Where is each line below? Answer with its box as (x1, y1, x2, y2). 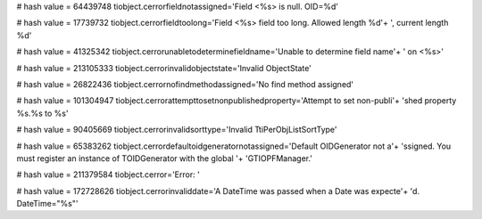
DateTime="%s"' (16, 199, 79, 209)
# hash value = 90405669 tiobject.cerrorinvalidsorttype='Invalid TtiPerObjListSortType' (16, 125, 338, 135)
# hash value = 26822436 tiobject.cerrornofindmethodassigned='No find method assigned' (16, 78, 354, 89)
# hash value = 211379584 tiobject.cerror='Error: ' (16, 169, 200, 180)
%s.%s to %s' (16, 108, 69, 118)
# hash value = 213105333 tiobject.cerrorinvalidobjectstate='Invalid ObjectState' (16, 62, 312, 73)
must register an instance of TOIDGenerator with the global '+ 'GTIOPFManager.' (16, 152, 312, 164)
